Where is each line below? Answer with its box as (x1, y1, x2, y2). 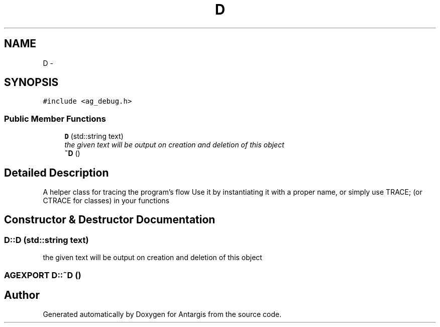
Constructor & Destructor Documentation (4, 213, 215, 226)
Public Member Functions (4, 113, 106, 124)
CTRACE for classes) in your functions (43, 196, 170, 205)
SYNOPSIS (4, 76, 59, 89)
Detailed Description (4, 166, 109, 179)
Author (4, 289, 40, 302)
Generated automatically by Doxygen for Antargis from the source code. (43, 310, 282, 319)
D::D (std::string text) (4, 234, 89, 245)
